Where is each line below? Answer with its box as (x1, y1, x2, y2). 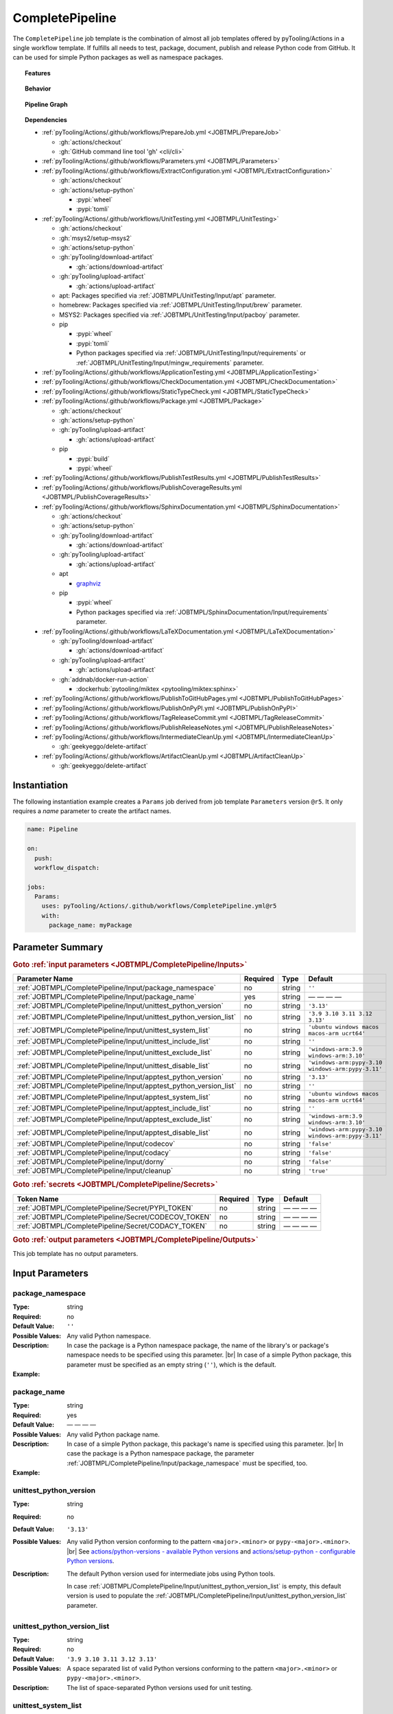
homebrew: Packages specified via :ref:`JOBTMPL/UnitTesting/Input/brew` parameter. (59, 301, 302, 309)
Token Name (16, 1194, 59, 1203)
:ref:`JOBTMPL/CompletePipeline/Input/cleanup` (16, 1166, 174, 1176)
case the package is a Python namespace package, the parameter (67, 1449, 254, 1458)
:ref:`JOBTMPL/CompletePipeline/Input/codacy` (16, 1148, 171, 1158)
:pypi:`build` (76, 455, 110, 463)
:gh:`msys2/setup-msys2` (59, 234, 132, 242)
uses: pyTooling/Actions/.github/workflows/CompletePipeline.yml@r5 (41, 902, 277, 910)
